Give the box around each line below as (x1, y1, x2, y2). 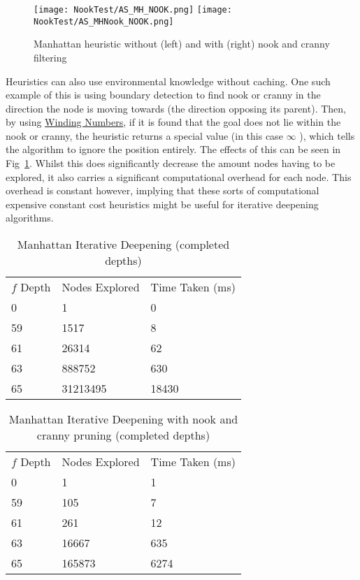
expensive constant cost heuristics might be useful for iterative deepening (6, 196, 319, 211)
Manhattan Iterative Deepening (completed (17, 236, 230, 253)
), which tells (299, 128, 355, 143)
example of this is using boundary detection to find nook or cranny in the (6, 87, 321, 102)
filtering (34, 50, 67, 64)
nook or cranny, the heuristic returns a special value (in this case (6, 128, 283, 143)
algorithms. (6, 210, 54, 225)
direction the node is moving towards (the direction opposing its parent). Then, (6, 101, 346, 115)
